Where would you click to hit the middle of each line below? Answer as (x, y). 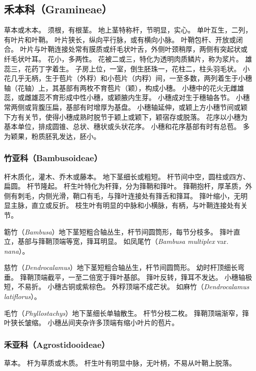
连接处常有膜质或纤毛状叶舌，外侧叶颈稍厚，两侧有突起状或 (151, 49)
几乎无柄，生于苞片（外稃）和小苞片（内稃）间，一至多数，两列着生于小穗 (131, 78)
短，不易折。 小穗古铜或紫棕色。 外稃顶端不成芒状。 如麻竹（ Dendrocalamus (127, 287)
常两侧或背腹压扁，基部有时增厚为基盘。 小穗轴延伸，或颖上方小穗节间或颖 (126, 107)
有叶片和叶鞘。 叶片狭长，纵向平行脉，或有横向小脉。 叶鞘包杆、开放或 (120, 39)
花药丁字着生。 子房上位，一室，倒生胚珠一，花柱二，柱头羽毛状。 (132, 68)
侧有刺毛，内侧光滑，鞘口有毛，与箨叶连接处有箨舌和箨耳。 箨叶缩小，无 (122, 195)
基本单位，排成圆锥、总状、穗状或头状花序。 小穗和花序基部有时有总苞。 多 (127, 126)
